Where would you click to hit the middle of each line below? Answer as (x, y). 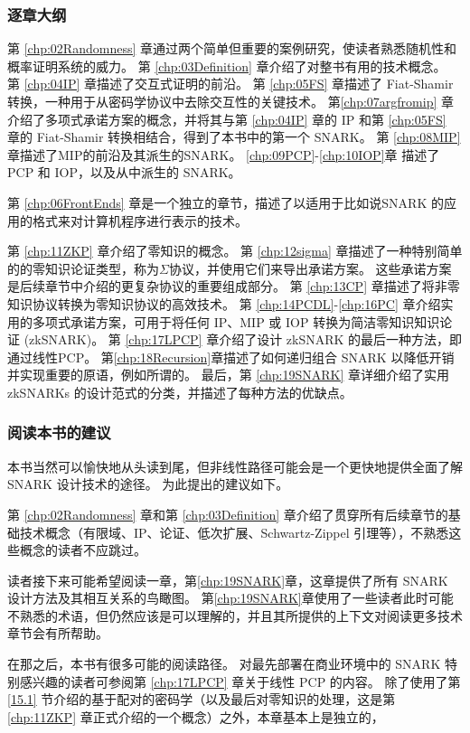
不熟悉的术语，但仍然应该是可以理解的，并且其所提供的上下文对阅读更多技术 (235, 615)
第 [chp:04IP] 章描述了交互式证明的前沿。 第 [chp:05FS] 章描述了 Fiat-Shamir (230, 84)
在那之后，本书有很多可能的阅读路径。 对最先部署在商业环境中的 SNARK (224, 664)
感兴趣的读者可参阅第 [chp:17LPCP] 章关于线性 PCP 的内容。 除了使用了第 (240, 681)
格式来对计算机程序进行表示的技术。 (140, 220)
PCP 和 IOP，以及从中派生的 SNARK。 (124, 172)
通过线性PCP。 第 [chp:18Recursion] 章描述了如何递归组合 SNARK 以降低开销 (231, 357)
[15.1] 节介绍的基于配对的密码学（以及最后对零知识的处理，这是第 (202, 699)
